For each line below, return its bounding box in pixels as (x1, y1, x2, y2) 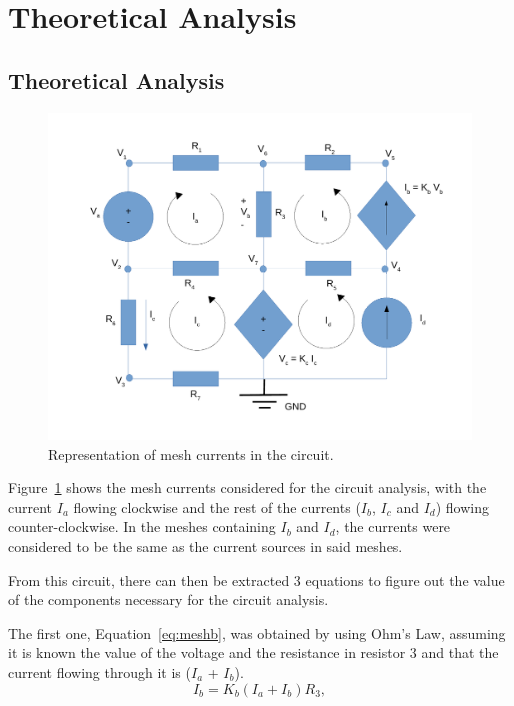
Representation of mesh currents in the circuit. (48, 443, 334, 464)
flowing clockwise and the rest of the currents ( (73, 496, 361, 517)
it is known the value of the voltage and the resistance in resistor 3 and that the (8, 642, 499, 663)
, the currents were (335, 516, 451, 537)
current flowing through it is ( (8, 662, 191, 683)
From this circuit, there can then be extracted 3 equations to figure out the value (8, 569, 505, 590)
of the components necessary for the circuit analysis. (8, 589, 329, 610)
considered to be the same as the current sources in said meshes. (8, 536, 403, 557)
